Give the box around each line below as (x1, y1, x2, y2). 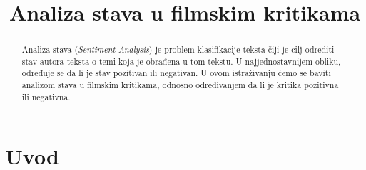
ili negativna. (21, 90, 71, 102)
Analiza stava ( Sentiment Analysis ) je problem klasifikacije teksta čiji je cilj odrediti (21, 43, 335, 55)
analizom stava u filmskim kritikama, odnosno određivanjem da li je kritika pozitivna (21, 79, 339, 91)
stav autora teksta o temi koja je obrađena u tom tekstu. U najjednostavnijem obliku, (21, 55, 341, 67)
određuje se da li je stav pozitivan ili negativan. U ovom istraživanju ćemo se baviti (21, 67, 331, 79)
